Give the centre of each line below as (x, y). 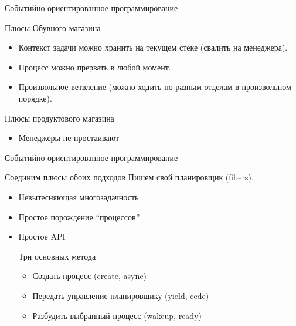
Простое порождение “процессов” (79, 216)
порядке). (35, 98)
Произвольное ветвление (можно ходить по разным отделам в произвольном (155, 87)
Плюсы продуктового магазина (59, 118)
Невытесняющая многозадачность (79, 196)
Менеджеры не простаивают (69, 138)
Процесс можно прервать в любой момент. (95, 67)
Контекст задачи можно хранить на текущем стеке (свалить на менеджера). (153, 47)
